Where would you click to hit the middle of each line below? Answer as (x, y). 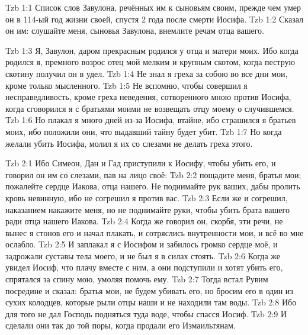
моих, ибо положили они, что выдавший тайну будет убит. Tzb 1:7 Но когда (144, 131)
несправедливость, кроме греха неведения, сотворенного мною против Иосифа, (148, 97)
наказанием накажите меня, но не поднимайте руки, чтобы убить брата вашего (147, 209)
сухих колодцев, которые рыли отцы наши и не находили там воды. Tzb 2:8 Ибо (151, 302)
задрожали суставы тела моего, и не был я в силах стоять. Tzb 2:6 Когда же (143, 255)
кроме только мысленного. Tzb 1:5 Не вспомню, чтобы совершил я (126, 85)
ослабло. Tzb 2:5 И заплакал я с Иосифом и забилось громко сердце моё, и (142, 244)
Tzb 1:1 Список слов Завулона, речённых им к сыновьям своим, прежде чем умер (153, 7)
